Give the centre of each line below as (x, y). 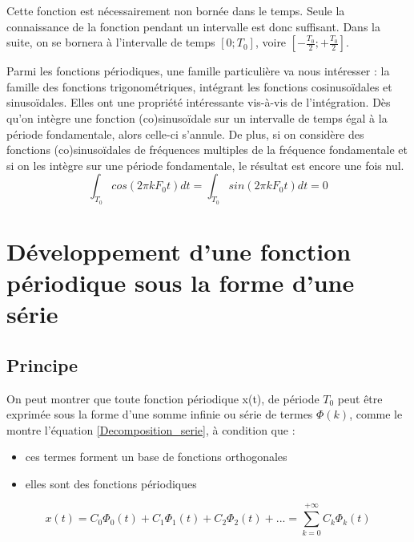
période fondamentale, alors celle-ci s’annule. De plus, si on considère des (185, 133)
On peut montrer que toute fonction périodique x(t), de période (163, 398)
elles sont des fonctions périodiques (111, 483)
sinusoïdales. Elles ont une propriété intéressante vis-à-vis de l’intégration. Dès (199, 102)
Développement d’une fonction (179, 251)
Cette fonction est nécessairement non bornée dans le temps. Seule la (176, 10)
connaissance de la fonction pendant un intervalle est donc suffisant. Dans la (193, 26)
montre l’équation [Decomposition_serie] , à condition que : (151, 429)
